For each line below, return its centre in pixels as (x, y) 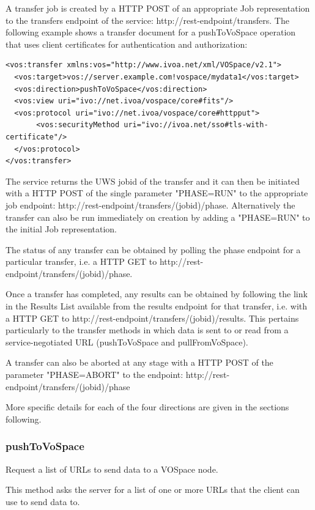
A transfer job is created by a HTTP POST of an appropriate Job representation (158, 8)
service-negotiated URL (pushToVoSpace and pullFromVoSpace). (127, 342)
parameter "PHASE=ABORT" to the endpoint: (94, 375)
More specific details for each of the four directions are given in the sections (147, 407)
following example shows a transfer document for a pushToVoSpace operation (151, 32)
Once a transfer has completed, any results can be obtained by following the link (157, 294)
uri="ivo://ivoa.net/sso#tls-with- (196, 125)
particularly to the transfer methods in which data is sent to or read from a (147, 330)
